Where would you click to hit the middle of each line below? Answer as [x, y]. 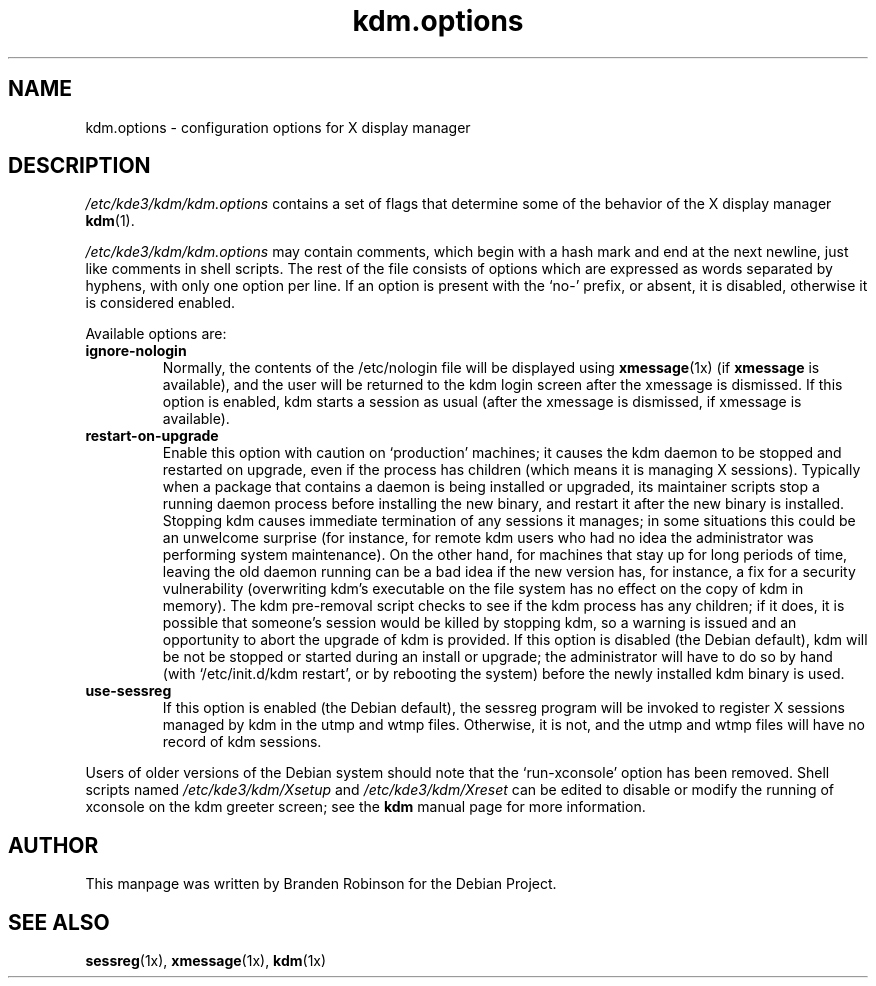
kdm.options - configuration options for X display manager [278, 127]
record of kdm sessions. [242, 742]
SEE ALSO [59, 922]
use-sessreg [128, 691]
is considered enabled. [160, 303]
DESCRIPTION [79, 166]
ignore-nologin [136, 351]
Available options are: [156, 334]
